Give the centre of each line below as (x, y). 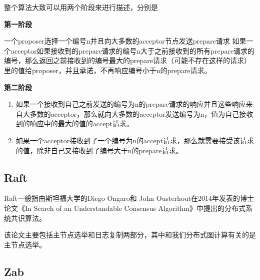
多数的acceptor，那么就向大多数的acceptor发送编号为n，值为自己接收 (141, 113)
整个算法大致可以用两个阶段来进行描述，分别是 (81, 7)
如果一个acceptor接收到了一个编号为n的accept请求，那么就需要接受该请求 (135, 140)
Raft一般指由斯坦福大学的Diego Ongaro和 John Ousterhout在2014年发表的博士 (129, 198)
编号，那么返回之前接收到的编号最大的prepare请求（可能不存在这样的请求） (127, 60)
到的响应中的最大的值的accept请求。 (74, 123)
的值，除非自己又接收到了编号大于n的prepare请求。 (99, 150)
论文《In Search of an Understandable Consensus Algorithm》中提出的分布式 (125, 208)
